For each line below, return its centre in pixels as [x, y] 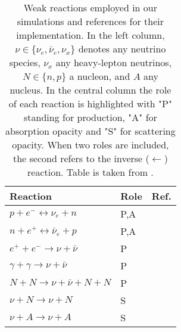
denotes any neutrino [122, 49]
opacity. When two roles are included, [90, 145]
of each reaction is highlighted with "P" [90, 103]
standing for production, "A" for [90, 117]
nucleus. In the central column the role [90, 90]
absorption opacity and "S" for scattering [90, 131]
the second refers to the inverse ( [81, 158]
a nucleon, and [100, 76]
